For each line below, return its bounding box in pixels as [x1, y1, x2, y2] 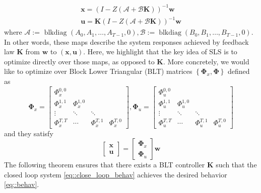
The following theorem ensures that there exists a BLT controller [4, 159, 205, 170]
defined [228, 66, 250, 76]
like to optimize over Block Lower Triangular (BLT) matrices [4, 66, 192, 76]
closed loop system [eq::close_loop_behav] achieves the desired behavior [4, 169, 227, 179]
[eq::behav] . [4, 179, 39, 189]
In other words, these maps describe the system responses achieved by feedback [4, 36, 249, 47]
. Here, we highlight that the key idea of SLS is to [83, 46, 237, 57]
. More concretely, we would [163, 56, 249, 66]
